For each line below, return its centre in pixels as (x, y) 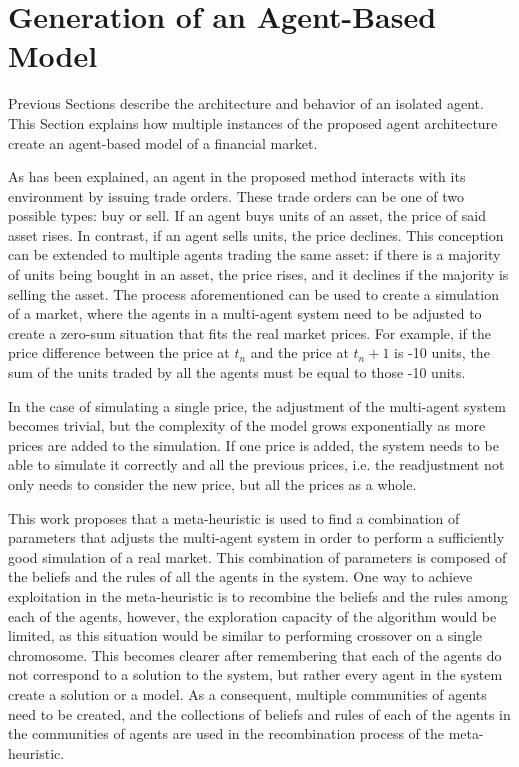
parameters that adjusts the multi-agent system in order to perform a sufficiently (256, 537)
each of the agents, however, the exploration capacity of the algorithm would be (252, 615)
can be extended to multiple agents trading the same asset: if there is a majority (254, 254)
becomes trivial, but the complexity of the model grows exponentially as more (247, 425)
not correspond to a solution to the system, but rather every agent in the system (255, 674)
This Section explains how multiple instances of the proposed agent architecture (253, 122)
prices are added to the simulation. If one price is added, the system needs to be (253, 444)
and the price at (299, 352)
